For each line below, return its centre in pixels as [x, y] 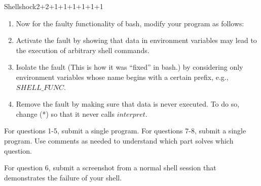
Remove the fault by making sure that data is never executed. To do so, [128, 104]
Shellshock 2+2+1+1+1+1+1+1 [54, 6]
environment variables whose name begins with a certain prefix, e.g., [122, 77]
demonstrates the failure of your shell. [63, 177]
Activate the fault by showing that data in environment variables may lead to [136, 40]
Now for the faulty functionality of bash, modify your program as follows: [130, 23]
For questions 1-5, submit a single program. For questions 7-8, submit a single [125, 131]
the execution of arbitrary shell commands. [83, 50]
